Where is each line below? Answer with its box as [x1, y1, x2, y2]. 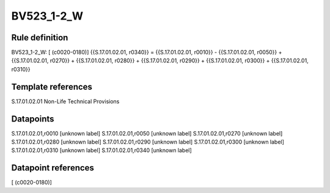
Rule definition [11, 32, 68, 43]
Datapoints [11, 114, 54, 124]
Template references [11, 81, 93, 92]
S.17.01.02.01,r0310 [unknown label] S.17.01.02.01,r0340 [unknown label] [11, 147, 192, 154]
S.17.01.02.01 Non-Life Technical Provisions [11, 98, 120, 105]
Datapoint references [11, 162, 95, 173]
